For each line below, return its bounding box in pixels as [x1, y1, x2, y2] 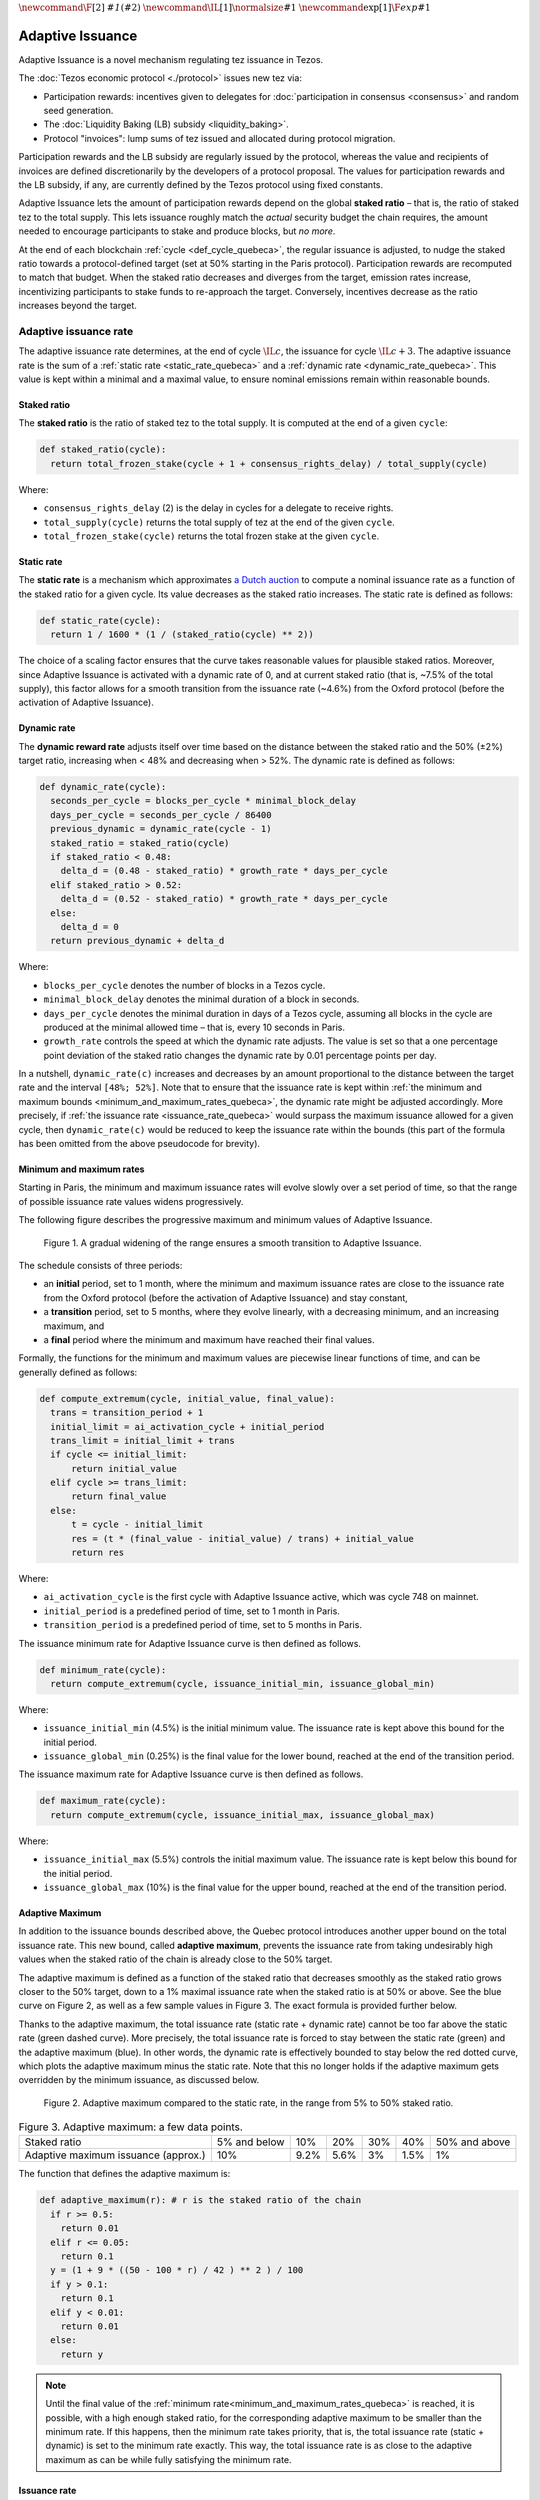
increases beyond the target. [18, 300, 137, 312]
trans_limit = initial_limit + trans [50, 1435, 235, 1446]
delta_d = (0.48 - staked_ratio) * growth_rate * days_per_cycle [60, 865, 388, 877]
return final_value [71, 1491, 167, 1502]
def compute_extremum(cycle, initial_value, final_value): [39, 1393, 335, 1404]
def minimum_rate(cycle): [39, 1664, 167, 1675]
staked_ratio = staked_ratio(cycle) [50, 837, 230, 849]
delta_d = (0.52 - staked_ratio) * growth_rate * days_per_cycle [60, 893, 388, 905]
